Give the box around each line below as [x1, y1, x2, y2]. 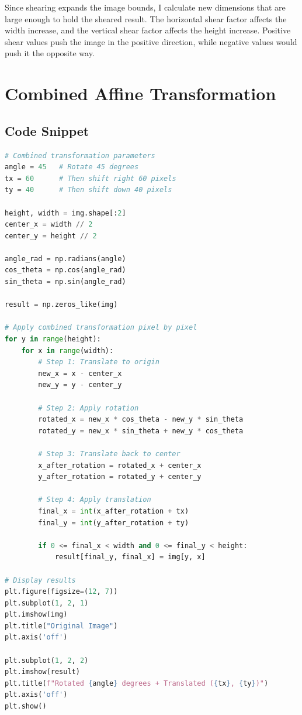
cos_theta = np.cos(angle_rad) [5, 266, 126, 275]
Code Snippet [5, 121, 89, 139]
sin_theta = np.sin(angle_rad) [5, 278, 126, 286]
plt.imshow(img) [5, 610, 68, 619]
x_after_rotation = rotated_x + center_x [38, 461, 202, 470]
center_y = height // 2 [5, 231, 97, 240]
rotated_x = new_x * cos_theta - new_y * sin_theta [38, 415, 244, 424]
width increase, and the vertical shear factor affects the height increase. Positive [5, 24, 291, 36]
